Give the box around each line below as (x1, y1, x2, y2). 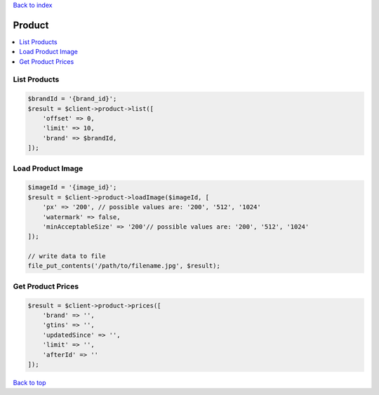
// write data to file (27, 253, 106, 260)
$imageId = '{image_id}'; (27, 183, 117, 192)
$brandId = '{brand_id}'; (27, 95, 117, 103)
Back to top (13, 378, 46, 387)
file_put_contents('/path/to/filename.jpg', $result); (27, 262, 220, 270)
